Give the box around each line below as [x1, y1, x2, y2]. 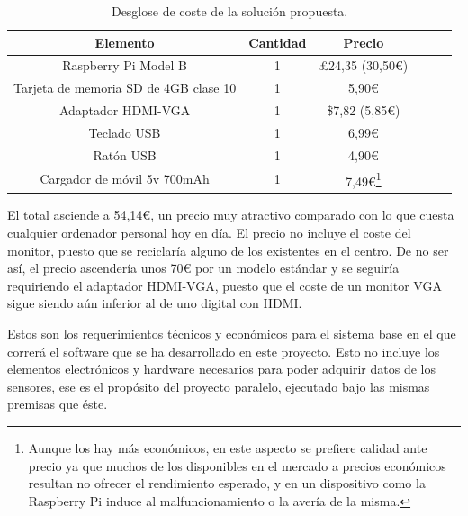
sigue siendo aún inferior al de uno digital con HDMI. [7, 294, 302, 312]
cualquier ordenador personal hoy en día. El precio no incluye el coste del [7, 223, 411, 241]
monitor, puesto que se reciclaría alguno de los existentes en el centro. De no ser [7, 240, 449, 259]
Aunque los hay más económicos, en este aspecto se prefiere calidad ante [28, 438, 427, 457]
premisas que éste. [7, 394, 108, 413]
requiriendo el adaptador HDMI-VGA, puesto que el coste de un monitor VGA [7, 276, 442, 294]
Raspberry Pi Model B [62, 56, 187, 75]
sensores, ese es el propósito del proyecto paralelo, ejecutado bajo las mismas [7, 376, 430, 395]
